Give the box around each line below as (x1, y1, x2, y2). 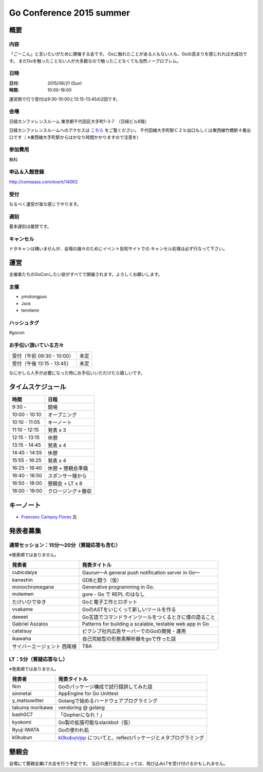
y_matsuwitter (12, 697, 44, 704)
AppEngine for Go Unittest (58, 690, 119, 697)
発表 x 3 (48, 427, 66, 434)
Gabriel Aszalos (12, 621, 48, 627)
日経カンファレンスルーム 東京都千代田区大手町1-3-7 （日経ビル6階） (9, 118, 150, 124)
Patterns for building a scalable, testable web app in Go (82, 621, 209, 627)
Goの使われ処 (58, 727, 90, 733)
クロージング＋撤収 (48, 488, 92, 495)
